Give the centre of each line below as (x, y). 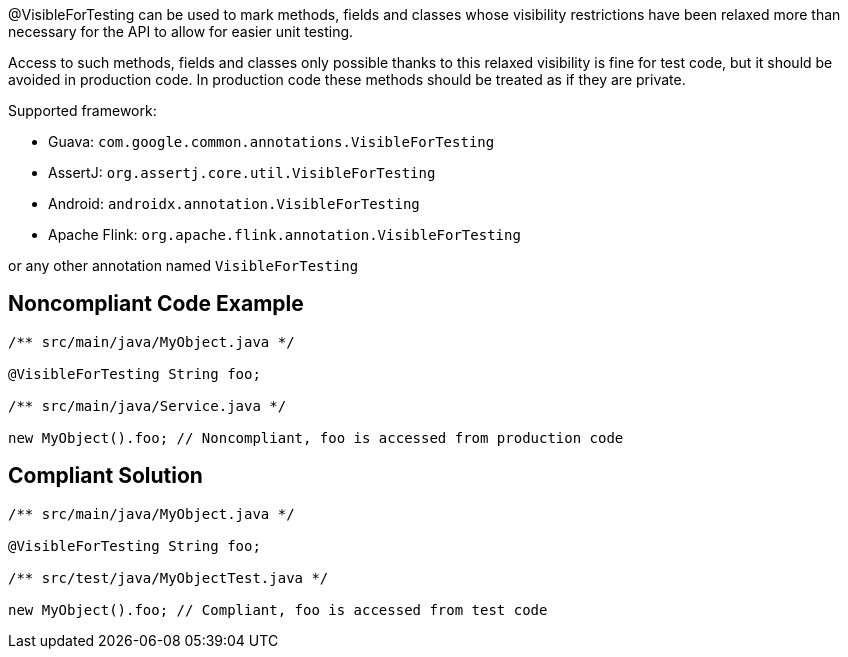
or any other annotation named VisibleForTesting (183, 265)
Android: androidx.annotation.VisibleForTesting (234, 203)
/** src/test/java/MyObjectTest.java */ (168, 577)
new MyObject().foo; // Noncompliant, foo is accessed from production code (316, 437)
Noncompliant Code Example (156, 304)
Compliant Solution (105, 476)
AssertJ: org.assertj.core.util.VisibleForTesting (242, 172)
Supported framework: (82, 110)
